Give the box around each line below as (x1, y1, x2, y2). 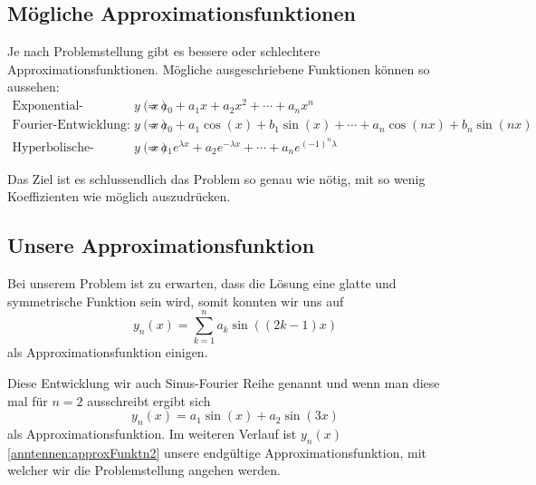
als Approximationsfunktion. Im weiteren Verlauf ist (7, 424, 297, 443)
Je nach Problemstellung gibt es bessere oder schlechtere (7, 42, 321, 61)
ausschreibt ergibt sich (87, 391, 211, 410)
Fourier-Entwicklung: (12, 119, 130, 132)
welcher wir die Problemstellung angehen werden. (7, 461, 281, 480)
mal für (7, 391, 48, 410)
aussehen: (7, 77, 60, 96)
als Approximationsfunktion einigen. (7, 343, 208, 362)
